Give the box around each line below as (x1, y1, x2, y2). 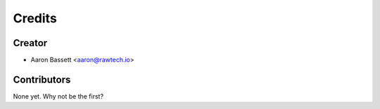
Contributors (13, 73, 71, 85)
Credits (13, 10, 58, 26)
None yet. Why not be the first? (13, 92, 104, 101)
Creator (13, 37, 48, 49)
